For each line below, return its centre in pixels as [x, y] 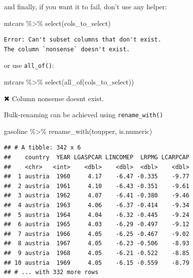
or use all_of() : [29, 65]
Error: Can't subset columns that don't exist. [83, 40]
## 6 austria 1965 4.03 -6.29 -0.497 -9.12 [97, 225]
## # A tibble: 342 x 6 [43, 148]
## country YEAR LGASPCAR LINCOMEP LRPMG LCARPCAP [97, 158]
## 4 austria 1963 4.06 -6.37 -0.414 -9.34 [97, 205]
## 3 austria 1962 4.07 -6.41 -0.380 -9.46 [97, 196]
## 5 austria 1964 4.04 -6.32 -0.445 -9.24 [97, 215]
